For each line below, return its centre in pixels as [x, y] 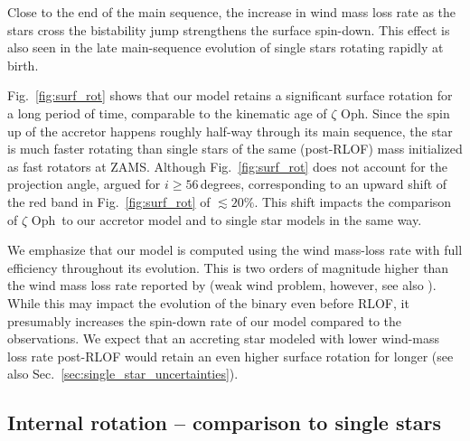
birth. [23, 65]
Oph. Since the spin [395, 113]
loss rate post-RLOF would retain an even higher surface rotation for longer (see [230, 356]
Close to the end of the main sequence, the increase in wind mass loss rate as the [232, 12]
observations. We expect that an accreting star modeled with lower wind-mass [224, 338]
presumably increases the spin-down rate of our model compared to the [205, 320]
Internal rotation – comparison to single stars [225, 422]
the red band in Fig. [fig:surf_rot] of [109, 201]
